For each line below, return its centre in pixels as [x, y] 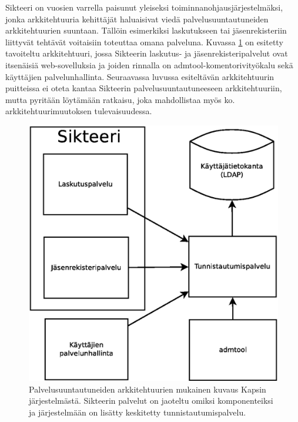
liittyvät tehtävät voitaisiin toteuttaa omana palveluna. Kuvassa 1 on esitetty [144, 41]
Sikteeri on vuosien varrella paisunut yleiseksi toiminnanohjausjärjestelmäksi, [144, 7]
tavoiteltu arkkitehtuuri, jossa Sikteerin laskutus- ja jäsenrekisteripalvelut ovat [147, 53]
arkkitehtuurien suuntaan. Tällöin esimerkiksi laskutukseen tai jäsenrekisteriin [146, 30]
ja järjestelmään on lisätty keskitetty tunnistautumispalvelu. [138, 412]
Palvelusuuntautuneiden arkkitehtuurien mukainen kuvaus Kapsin [148, 389]
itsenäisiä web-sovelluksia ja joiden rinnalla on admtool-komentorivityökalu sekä [149, 64]
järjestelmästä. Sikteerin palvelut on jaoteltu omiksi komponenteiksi [151, 401]
